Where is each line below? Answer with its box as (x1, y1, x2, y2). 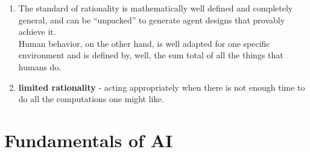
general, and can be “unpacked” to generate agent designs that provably (18, 13, 285, 26)
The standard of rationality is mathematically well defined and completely (18, 2, 293, 14)
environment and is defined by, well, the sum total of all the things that (18, 49, 283, 61)
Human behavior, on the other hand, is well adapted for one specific (18, 37, 270, 49)
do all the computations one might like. (18, 93, 164, 105)
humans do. (18, 60, 62, 73)
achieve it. (18, 25, 56, 38)
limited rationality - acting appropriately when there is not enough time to (18, 81, 305, 93)
